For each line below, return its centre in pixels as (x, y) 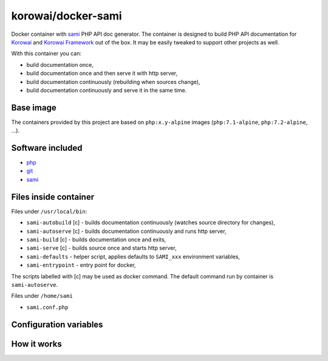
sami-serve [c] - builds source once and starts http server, (101, 248)
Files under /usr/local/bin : (49, 211)
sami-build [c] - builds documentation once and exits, (96, 239)
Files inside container (53, 197)
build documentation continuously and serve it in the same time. (107, 90)
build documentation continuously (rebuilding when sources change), (113, 81)
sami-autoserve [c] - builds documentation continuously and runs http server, (127, 231)
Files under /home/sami (42, 296)
